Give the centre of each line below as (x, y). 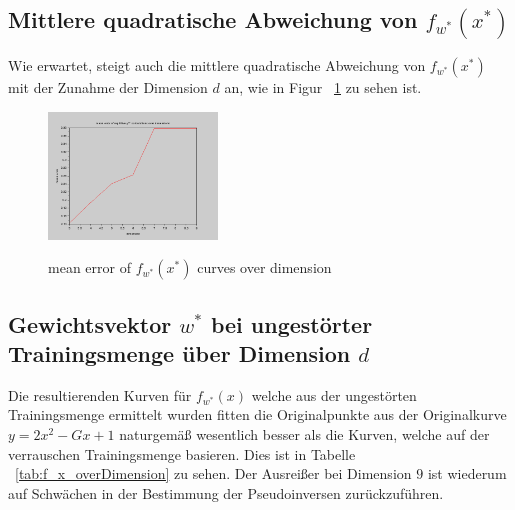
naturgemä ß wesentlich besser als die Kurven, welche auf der (304, 433)
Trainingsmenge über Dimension (179, 352)
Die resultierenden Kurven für (100, 394)
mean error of (89, 267)
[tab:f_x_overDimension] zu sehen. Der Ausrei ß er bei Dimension (213, 473)
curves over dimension (264, 267)
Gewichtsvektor (90, 323)
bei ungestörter (291, 323)
